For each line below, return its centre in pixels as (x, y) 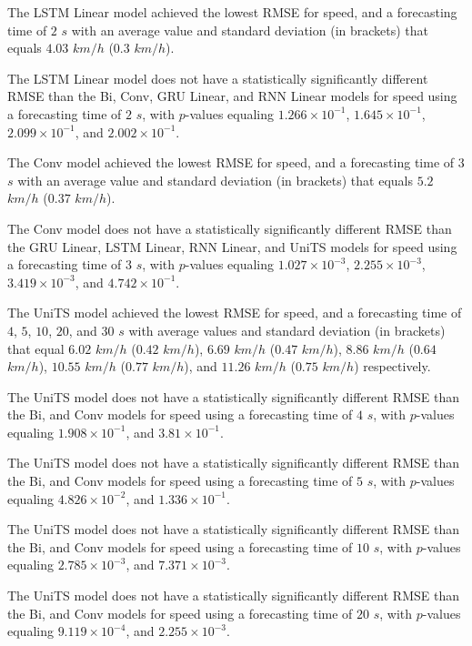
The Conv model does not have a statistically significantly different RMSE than (230, 228)
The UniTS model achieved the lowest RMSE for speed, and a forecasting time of (235, 313)
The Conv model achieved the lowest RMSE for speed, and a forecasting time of (231, 162)
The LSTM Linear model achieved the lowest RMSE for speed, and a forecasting (232, 12)
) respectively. (392, 366)
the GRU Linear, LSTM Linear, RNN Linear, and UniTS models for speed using (232, 246)
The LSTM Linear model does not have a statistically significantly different (218, 78)
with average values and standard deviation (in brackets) (287, 330)
